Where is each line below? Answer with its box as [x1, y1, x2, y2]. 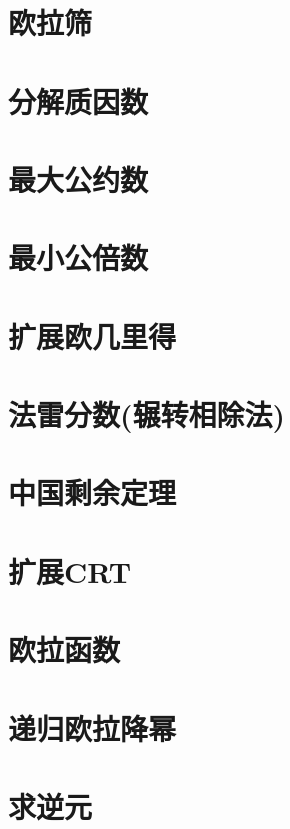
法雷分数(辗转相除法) [8, 394, 286, 435]
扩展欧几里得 [8, 315, 177, 356]
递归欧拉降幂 [8, 707, 177, 748]
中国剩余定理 [8, 472, 177, 513]
